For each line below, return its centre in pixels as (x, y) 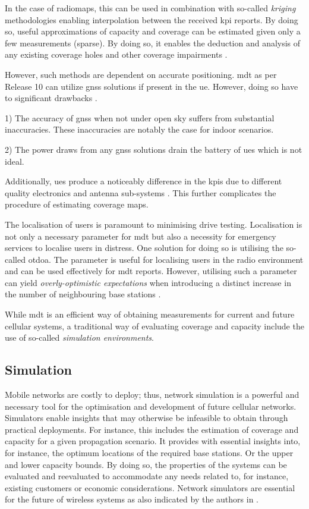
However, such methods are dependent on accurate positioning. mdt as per (141, 74)
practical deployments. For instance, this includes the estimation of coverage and (152, 429)
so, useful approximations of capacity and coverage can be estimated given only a (153, 31)
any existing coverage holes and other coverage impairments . (116, 54)
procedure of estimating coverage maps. (77, 204)
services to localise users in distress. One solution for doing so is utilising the (144, 248)
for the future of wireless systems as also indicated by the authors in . (132, 499)
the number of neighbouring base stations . (83, 294)
